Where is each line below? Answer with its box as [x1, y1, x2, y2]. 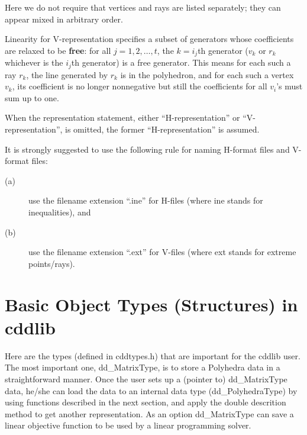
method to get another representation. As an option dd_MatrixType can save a [5, 407, 294, 420]
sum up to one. [5, 91, 59, 104]
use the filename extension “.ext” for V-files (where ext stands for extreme [28, 246, 296, 258]
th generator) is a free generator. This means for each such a [71, 56, 291, 69]
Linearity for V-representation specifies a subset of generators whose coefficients [5, 33, 294, 45]
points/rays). [28, 257, 75, 269]
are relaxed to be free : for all [5, 44, 111, 56]
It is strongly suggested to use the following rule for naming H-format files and [5, 143, 290, 155]
